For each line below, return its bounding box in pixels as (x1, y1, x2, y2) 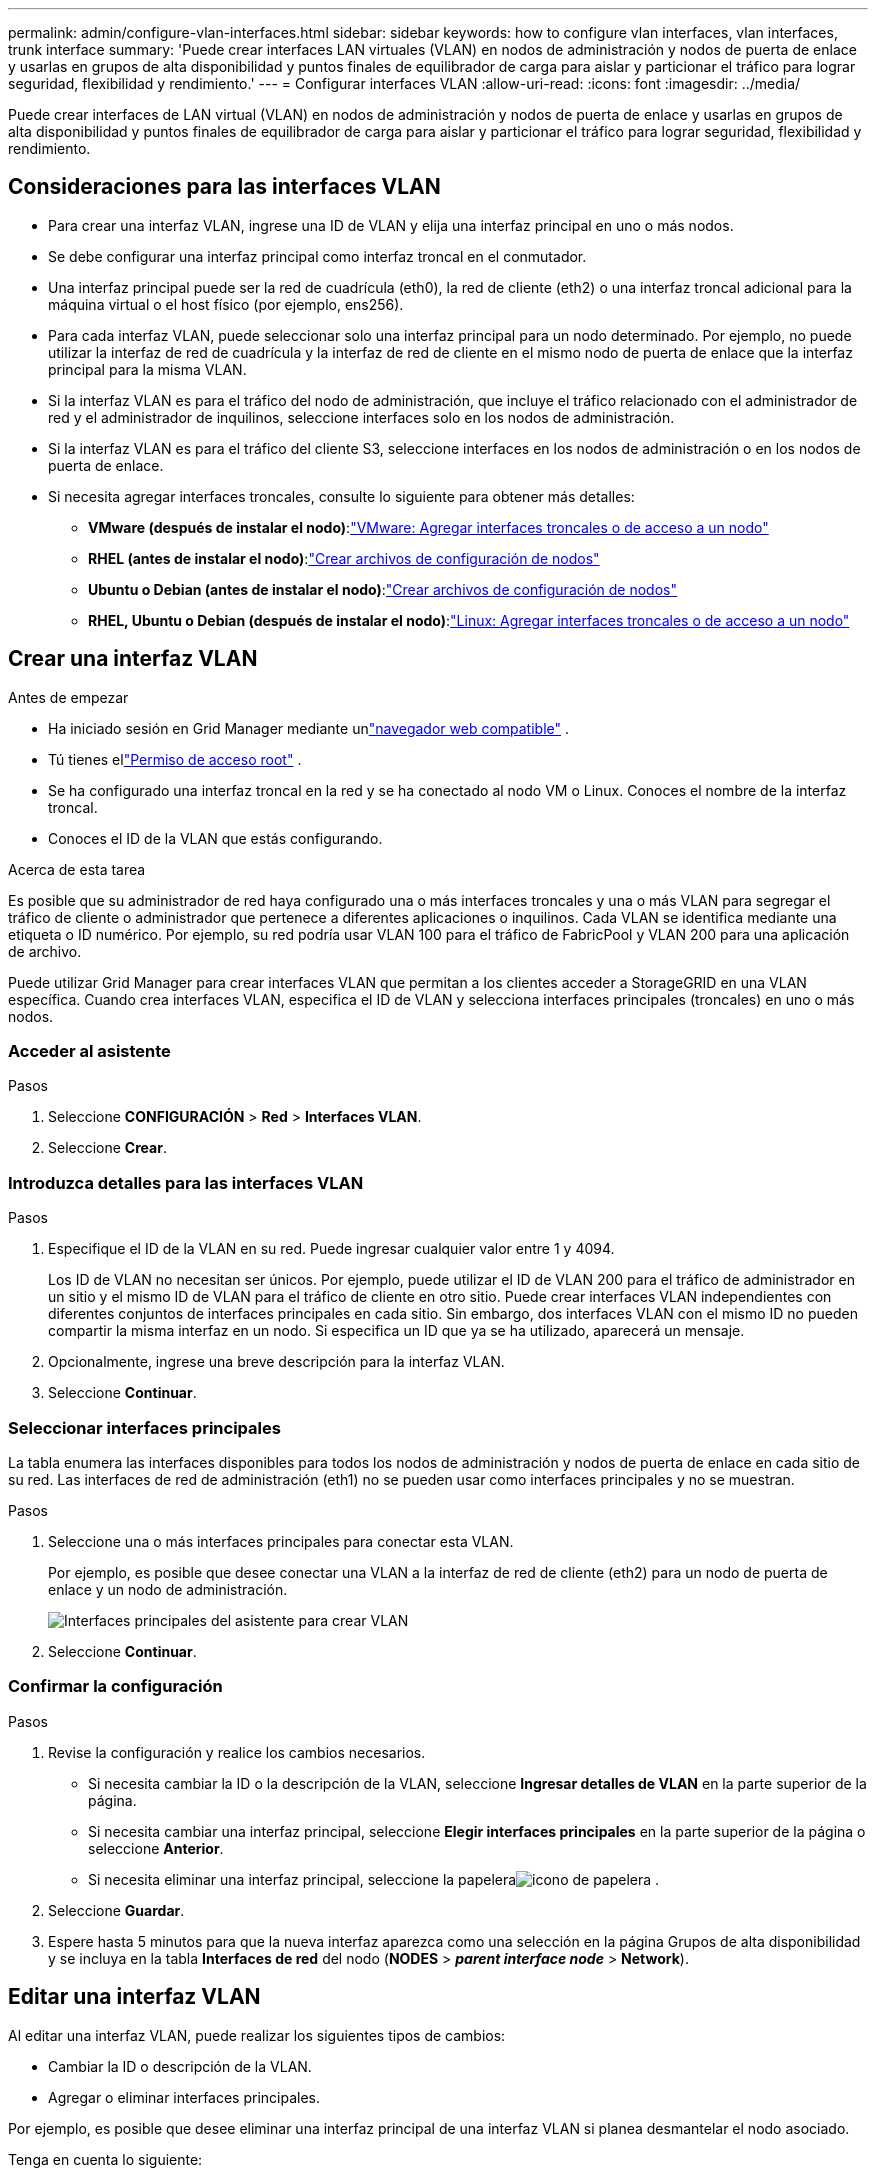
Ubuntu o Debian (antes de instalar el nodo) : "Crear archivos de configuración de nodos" (88, 580, 677, 598)
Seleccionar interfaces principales (8, 1417, 281, 1438)
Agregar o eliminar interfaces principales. (48, 2088, 321, 2106)
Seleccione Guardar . (48, 1901, 185, 1919)
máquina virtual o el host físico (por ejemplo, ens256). (48, 295, 404, 313)
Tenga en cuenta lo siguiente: (8, 2150, 203, 2168)
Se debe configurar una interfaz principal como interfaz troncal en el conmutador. (48, 247, 587, 265)
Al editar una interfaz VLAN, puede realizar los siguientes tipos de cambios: (8, 2026, 506, 2044)
